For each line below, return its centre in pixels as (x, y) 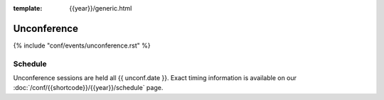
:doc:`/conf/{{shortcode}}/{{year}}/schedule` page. (88, 88)
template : (28, 8)
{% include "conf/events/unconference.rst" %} (82, 45)
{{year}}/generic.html (101, 8)
